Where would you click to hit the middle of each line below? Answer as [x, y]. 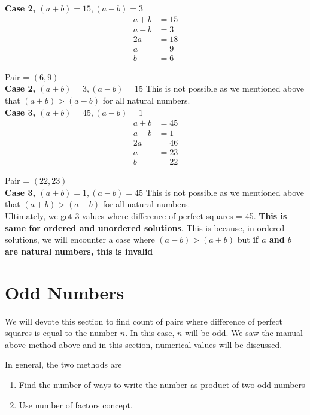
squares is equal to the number [61, 333]
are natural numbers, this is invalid [79, 251]
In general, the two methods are [63, 364]
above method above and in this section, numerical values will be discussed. [144, 344]
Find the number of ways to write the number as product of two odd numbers [162, 384]
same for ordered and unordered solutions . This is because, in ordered [145, 227]
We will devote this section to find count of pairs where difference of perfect [144, 321]
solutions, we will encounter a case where [80, 239]
